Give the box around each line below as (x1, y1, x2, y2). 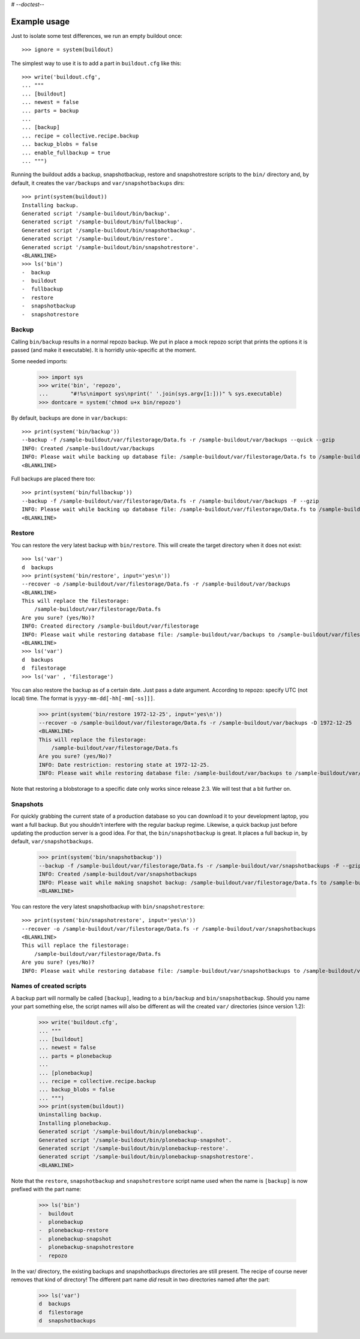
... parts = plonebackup (38, 1053, 112, 1059)
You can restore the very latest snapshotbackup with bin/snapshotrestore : (11, 902, 205, 910)
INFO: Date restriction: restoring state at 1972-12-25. (38, 761, 210, 768)
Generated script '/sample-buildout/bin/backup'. (22, 210, 171, 217)
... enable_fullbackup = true (22, 149, 111, 156)
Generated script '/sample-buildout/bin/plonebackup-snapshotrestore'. (38, 1153, 254, 1160)
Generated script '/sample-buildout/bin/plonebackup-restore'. (38, 1145, 229, 1152)
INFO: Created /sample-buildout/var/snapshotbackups (38, 871, 197, 878)
